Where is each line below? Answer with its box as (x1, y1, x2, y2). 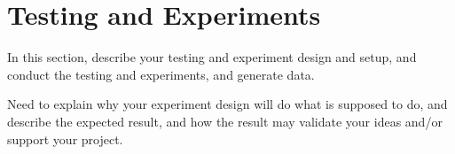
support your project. (7, 129, 123, 148)
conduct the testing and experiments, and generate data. (7, 65, 315, 83)
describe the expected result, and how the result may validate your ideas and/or (7, 112, 443, 130)
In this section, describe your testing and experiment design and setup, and (7, 48, 417, 66)
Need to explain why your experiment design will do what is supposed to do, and (7, 95, 448, 113)
